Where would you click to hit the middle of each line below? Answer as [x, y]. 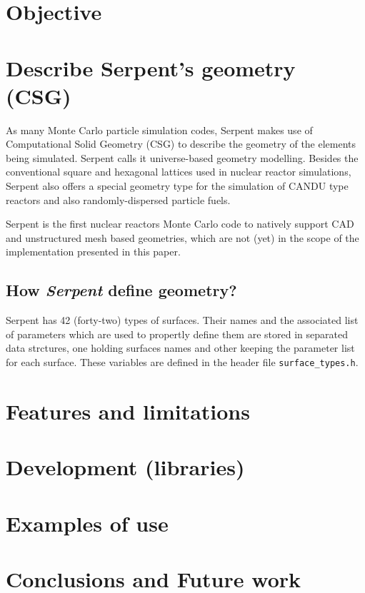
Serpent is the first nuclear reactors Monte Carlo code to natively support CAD [180, 224]
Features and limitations [128, 411]
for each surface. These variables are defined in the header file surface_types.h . [182, 362]
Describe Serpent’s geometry [151, 67]
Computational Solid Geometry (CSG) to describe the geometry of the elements [181, 144]
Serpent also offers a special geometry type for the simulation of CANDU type [177, 186]
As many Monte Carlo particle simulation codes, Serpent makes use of [159, 130]
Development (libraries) [125, 467]
